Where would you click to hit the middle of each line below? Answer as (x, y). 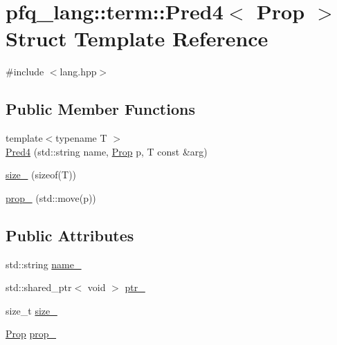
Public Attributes (70, 235)
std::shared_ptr (39, 287)
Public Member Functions (100, 109)
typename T (81, 138)
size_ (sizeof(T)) (41, 175)
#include (25, 72)
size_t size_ (31, 310)
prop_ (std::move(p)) (51, 197)
